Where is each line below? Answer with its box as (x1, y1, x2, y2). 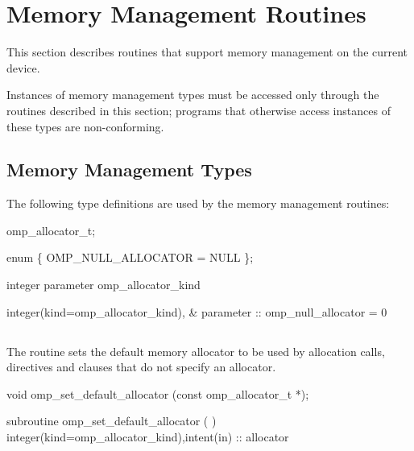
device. (6, 59, 40, 76)
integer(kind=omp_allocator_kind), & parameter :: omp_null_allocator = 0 (6, 303, 387, 320)
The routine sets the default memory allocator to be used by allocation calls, (6, 342, 385, 359)
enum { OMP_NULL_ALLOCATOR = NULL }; (6, 249, 254, 266)
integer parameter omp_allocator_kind (6, 276, 201, 293)
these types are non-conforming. (6, 118, 164, 134)
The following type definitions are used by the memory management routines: (6, 195, 390, 212)
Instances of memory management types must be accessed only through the (6, 86, 379, 103)
